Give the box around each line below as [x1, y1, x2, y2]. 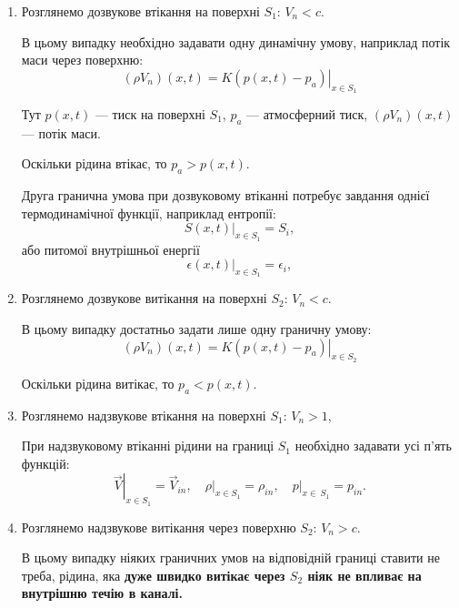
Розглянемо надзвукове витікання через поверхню [21, 517, 296, 536]
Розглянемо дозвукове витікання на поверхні [21, 289, 267, 308]
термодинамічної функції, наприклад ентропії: [21, 203, 276, 222]
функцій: [21, 453, 70, 472]
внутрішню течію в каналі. [21, 583, 183, 603]
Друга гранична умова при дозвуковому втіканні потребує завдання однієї [21, 186, 430, 205]
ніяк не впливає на [307, 565, 422, 584]
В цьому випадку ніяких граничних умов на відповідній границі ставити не [21, 548, 440, 567]
